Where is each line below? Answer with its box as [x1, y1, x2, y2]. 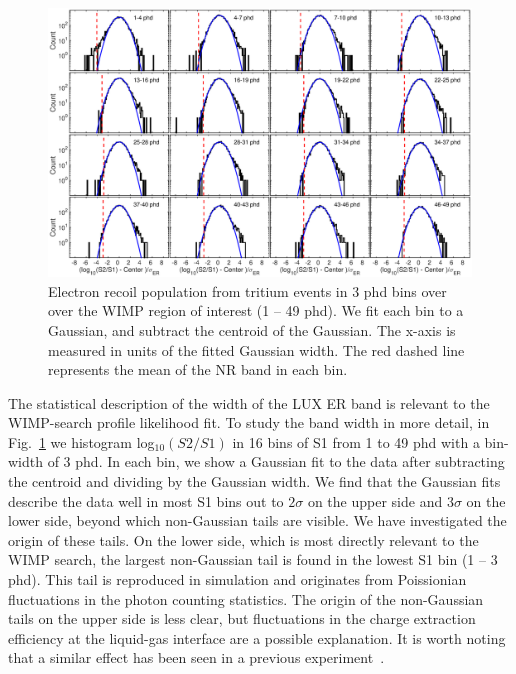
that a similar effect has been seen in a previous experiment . [8, 647, 385, 668]
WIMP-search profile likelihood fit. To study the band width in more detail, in [8, 412, 490, 433]
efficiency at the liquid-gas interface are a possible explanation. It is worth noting [8, 627, 506, 648]
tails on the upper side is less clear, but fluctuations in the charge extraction [8, 608, 476, 629]
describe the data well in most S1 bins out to [8, 490, 284, 511]
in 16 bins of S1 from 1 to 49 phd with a [232, 431, 480, 452]
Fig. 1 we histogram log [8, 431, 155, 452]
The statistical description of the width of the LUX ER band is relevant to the [8, 392, 490, 413]
